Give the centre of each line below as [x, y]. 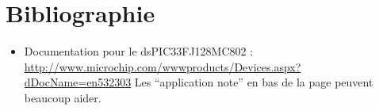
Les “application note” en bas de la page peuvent [254, 82]
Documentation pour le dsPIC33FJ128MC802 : [139, 51]
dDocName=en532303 [78, 82]
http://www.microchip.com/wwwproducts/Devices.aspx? [163, 66]
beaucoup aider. [63, 97]
